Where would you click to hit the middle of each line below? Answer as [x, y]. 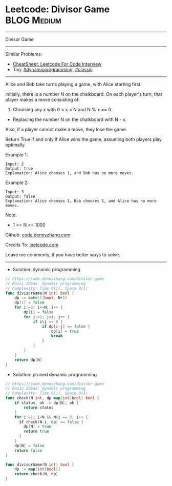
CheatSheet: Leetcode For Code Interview [57, 64]
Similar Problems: [24, 54]
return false [28, 450]
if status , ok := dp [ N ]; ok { [47, 403]
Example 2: [17, 183]
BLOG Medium [33, 20]
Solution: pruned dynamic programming [55, 374]
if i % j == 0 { [48, 321]
